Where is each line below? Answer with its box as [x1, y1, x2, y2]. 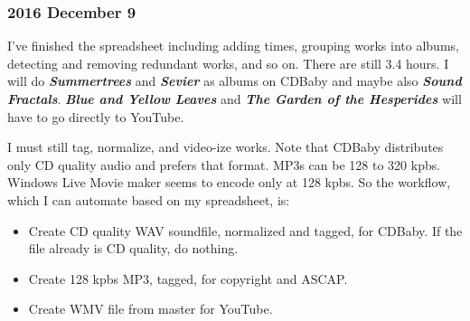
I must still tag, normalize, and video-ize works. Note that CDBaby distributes [7, 137, 444, 156]
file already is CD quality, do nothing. [28, 239, 239, 258]
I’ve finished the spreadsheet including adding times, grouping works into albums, [7, 36, 459, 55]
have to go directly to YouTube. [7, 107, 184, 126]
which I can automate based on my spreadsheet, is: [7, 190, 290, 209]
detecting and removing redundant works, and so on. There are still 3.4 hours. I [7, 53, 449, 72]
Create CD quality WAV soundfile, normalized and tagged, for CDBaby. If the [28, 221, 463, 240]
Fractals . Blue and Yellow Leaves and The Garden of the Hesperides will [7, 90, 462, 108]
